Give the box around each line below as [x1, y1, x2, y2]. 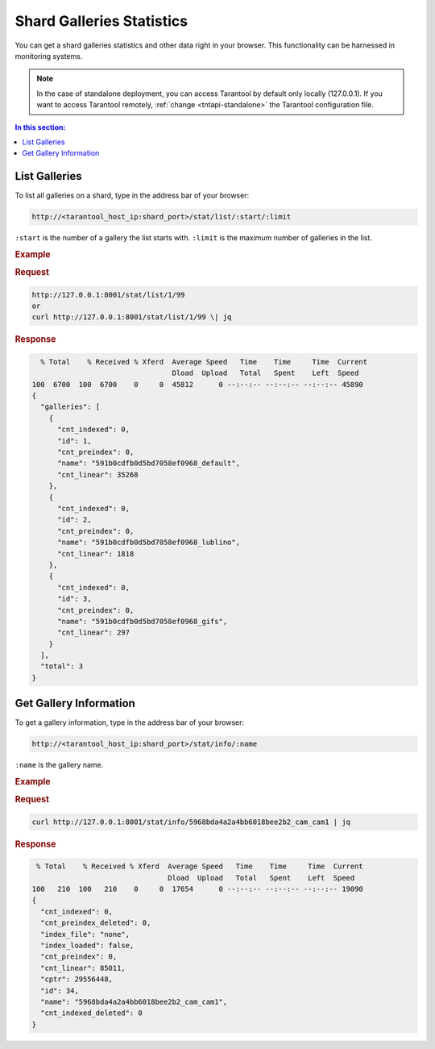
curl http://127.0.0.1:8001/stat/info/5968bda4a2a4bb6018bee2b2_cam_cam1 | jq [31, 817, 350, 826]
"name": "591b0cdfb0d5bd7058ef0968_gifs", [57, 617, 228, 626]
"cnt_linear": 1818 [57, 549, 135, 558]
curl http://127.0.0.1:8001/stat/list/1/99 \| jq [31, 313, 232, 322]
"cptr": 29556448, [40, 975, 113, 984]
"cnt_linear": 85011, [40, 964, 126, 972]
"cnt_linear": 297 [57, 628, 130, 637]
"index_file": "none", [40, 930, 130, 939]
